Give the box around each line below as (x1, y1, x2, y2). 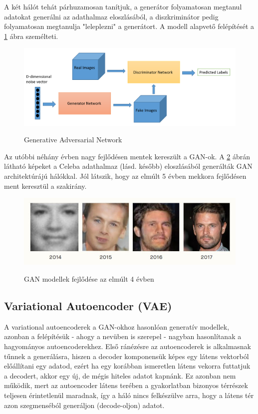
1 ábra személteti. (4, 30, 58, 41)
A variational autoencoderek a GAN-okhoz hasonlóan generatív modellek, (4, 321, 230, 332)
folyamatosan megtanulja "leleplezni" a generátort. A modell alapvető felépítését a (4, 21, 255, 31)
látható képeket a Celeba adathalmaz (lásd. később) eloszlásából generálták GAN (4, 161, 253, 171)
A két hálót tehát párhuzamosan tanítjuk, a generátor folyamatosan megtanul (4, 1, 242, 11)
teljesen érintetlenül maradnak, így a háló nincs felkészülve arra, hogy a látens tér (4, 390, 254, 400)
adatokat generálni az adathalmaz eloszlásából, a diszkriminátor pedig (4, 11, 219, 21)
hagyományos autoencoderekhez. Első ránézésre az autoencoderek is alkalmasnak (4, 341, 251, 351)
